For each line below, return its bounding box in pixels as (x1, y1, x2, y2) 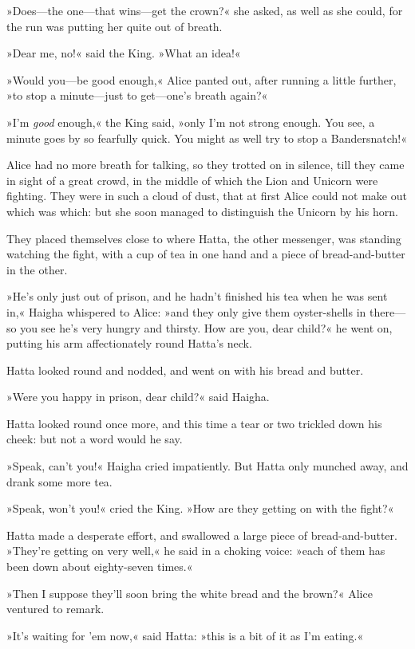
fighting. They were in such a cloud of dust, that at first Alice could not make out (6, 187, 407, 204)
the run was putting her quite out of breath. (6, 18, 223, 34)
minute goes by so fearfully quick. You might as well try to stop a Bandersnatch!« (6, 129, 407, 146)
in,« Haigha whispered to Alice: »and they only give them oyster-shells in (6, 303, 366, 320)
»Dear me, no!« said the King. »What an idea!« (6, 45, 241, 61)
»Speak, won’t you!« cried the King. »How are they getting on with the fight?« (6, 500, 394, 517)
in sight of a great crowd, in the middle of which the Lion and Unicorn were (6, 171, 378, 188)
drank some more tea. (6, 473, 113, 490)
